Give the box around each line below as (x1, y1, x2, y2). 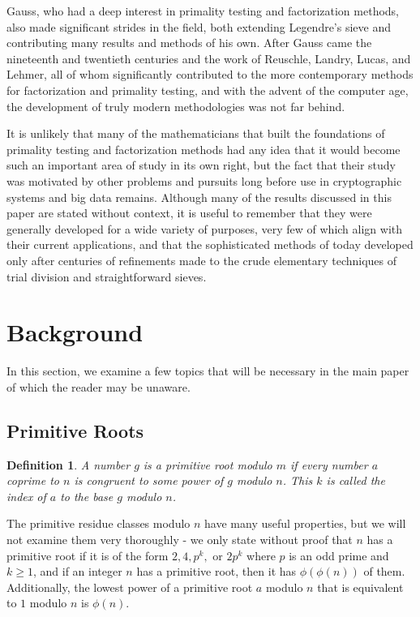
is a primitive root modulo (143, 456, 272, 473)
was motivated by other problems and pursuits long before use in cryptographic (6, 172, 402, 189)
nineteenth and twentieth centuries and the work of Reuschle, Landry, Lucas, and (6, 49, 411, 66)
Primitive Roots (6, 418, 144, 443)
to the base (60, 487, 114, 504)
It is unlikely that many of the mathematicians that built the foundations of (6, 125, 385, 142)
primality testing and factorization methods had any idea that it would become (6, 140, 401, 157)
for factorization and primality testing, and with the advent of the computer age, (6, 81, 409, 98)
